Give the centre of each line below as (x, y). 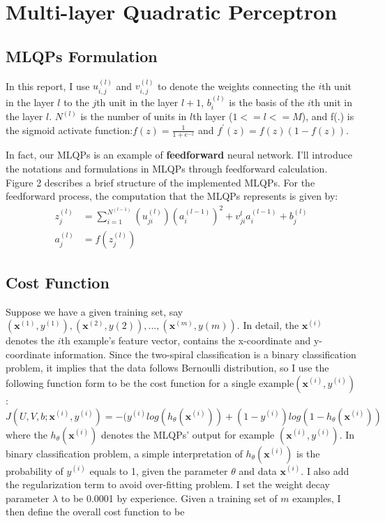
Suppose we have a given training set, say (95, 311)
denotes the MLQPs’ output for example (188, 434)
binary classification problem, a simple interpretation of (124, 453)
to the (76, 102)
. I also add (325, 470)
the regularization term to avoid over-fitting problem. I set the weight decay (168, 484)
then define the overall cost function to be (95, 512)
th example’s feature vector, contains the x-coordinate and (186, 340)
